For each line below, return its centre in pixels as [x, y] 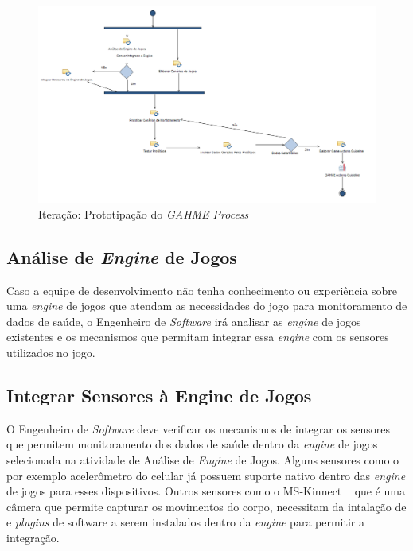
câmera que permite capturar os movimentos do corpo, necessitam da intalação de [206, 506]
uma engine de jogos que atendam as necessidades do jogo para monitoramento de [207, 306]
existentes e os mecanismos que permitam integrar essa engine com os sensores [198, 337]
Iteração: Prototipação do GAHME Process [144, 213]
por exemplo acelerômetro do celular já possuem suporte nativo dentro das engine [206, 475]
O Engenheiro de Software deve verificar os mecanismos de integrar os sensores [198, 428]
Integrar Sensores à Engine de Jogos [159, 395]
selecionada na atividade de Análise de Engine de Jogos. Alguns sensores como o [203, 459]
